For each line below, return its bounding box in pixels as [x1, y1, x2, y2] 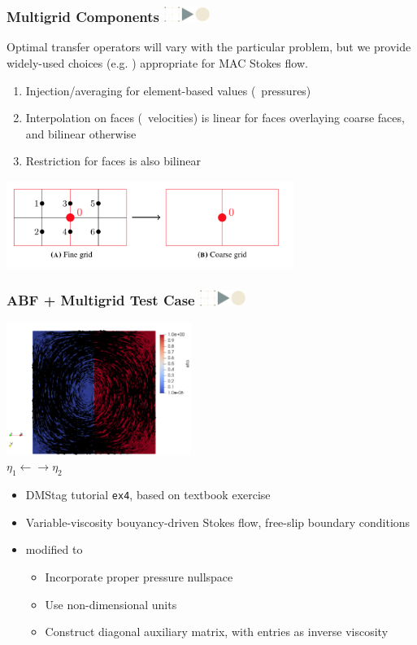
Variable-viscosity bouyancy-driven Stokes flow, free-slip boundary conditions [25, 513, 410, 530]
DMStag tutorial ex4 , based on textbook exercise [25, 486, 271, 503]
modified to [25, 541, 83, 558]
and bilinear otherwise [25, 125, 137, 142]
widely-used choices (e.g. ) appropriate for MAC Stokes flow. [7, 55, 308, 72]
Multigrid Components [7, 7, 159, 27]
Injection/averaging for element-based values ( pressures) [25, 81, 311, 99]
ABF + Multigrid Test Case [7, 290, 195, 310]
